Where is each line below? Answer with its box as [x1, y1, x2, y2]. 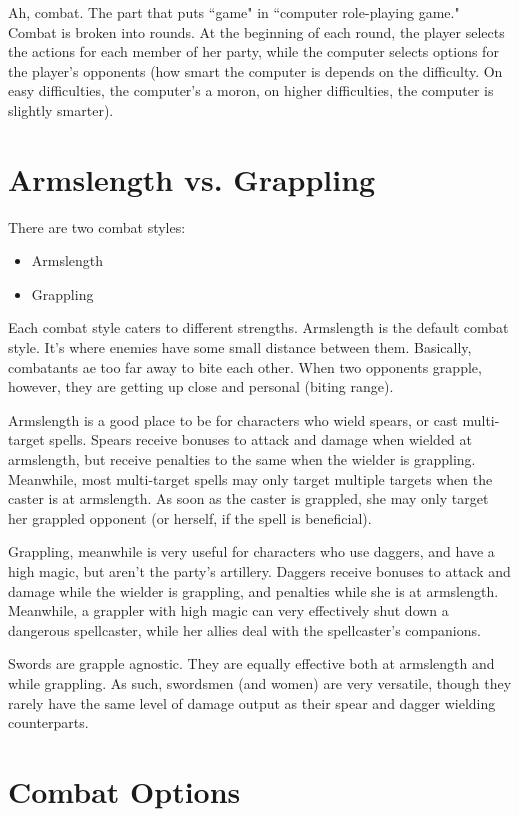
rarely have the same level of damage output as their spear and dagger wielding [8, 692, 496, 713]
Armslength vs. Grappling [8, 158, 376, 199]
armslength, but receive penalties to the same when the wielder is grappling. [8, 449, 476, 470]
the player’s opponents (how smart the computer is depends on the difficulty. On [8, 60, 503, 81]
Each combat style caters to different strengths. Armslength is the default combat [8, 317, 509, 338]
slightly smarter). [8, 99, 114, 120]
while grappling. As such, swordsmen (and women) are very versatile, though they [8, 672, 512, 693]
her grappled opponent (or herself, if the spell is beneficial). [8, 507, 372, 528]
